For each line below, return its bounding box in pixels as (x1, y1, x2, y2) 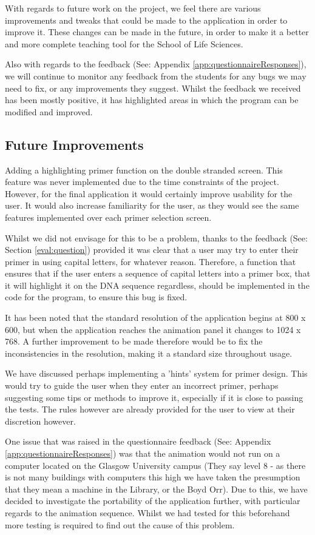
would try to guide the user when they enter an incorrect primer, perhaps (5, 379, 279, 392)
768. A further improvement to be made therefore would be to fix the (5, 335, 263, 348)
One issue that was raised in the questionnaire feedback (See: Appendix (5, 435, 271, 448)
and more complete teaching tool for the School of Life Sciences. (5, 37, 243, 50)
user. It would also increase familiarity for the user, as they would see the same (5, 199, 299, 212)
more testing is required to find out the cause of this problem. (5, 518, 235, 531)
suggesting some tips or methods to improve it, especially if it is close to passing (5, 391, 303, 403)
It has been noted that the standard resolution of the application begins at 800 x (5, 311, 306, 324)
